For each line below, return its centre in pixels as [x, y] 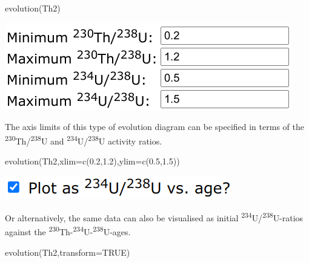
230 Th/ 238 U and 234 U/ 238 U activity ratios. [84, 140]
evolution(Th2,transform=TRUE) [68, 252]
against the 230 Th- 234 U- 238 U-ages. [68, 231]
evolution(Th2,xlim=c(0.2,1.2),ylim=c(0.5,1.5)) [92, 161]
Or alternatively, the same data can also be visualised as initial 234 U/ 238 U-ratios [154, 217]
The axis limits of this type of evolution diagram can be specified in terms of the [154, 127]
